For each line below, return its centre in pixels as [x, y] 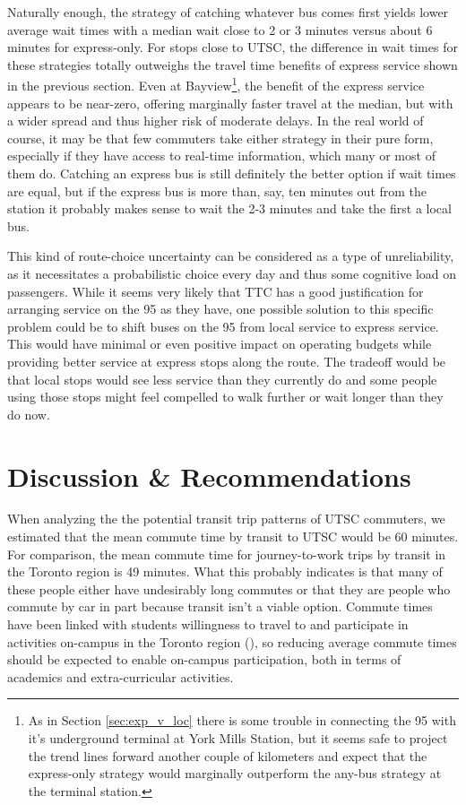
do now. [29, 414]
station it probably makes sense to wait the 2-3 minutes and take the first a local [229, 208]
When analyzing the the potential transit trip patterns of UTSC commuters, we [226, 519]
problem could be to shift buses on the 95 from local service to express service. [223, 326]
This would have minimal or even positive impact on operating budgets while [220, 344]
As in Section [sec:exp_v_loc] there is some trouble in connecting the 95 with [242, 720]
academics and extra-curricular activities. [121, 676]
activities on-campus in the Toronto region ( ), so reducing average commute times [232, 641]
